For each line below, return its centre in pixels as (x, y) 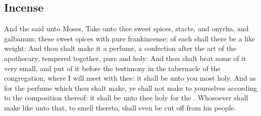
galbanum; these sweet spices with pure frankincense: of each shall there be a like (130, 38)
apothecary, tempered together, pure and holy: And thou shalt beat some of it (125, 58)
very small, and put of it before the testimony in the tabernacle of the (112, 68)
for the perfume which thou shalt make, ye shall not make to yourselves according (131, 88)
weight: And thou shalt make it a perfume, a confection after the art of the (120, 48)
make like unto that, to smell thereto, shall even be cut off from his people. (120, 107)
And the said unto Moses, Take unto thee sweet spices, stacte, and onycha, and (126, 28)
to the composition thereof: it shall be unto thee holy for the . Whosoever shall (126, 98)
